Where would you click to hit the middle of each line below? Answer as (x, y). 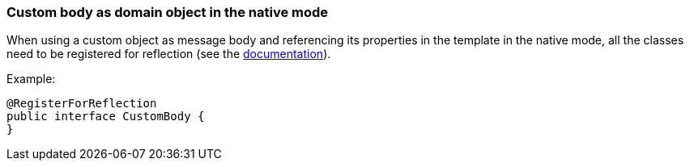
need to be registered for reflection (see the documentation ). (169, 54)
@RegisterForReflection (82, 104)
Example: (31, 79)
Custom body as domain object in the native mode (168, 12)
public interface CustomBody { (106, 117)
